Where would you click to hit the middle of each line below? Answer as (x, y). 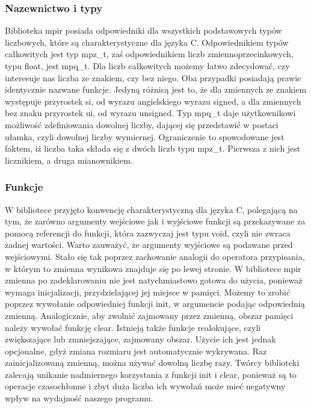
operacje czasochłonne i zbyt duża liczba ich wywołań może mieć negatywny (145, 386)
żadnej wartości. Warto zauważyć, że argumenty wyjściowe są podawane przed (149, 245)
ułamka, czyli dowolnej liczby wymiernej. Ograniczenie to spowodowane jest (145, 136)
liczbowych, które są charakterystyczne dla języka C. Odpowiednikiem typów (147, 42)
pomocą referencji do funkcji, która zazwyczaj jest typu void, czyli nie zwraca (148, 233)
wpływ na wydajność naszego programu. (79, 398)
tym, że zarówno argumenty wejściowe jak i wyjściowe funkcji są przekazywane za (155, 221)
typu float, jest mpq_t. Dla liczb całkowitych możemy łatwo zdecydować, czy (147, 66)
